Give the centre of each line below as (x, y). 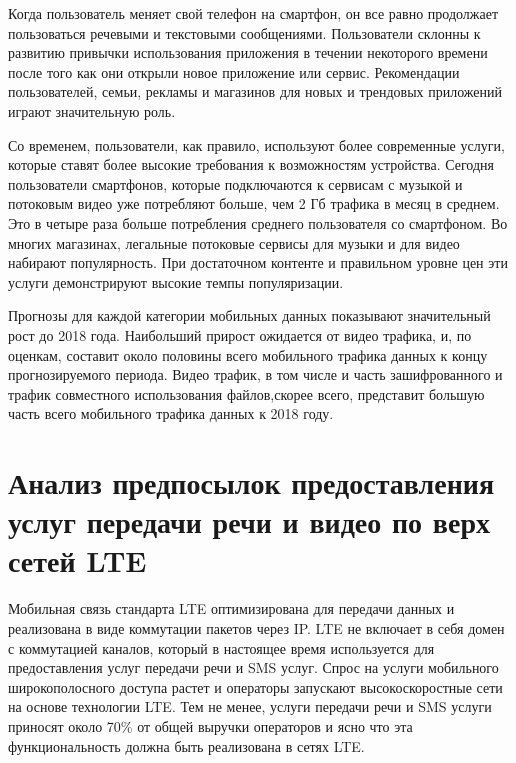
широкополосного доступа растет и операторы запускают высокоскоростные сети (255, 686)
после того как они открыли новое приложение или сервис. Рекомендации (234, 71)
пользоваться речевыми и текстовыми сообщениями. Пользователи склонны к (244, 32)
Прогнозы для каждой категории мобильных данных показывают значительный (249, 315)
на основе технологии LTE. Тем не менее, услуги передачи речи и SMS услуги (250, 706)
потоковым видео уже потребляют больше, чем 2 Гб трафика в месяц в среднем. (254, 203)
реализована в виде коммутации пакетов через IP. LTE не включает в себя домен (256, 627)
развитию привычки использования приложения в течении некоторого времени (248, 52)
